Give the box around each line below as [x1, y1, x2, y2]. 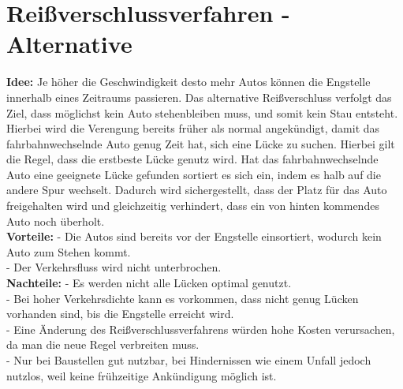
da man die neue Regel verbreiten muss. [6, 336, 200, 353]
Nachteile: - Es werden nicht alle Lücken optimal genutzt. [6, 275, 292, 291]
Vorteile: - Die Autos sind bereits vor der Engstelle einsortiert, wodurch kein [6, 228, 382, 245]
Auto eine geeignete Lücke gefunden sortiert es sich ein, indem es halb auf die [6, 166, 381, 182]
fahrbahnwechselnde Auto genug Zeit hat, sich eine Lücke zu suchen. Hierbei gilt [6, 135, 395, 151]
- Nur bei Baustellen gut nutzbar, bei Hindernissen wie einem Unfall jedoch [6, 352, 371, 368]
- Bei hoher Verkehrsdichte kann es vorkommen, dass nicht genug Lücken [6, 290, 359, 306]
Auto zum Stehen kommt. [6, 243, 131, 260]
